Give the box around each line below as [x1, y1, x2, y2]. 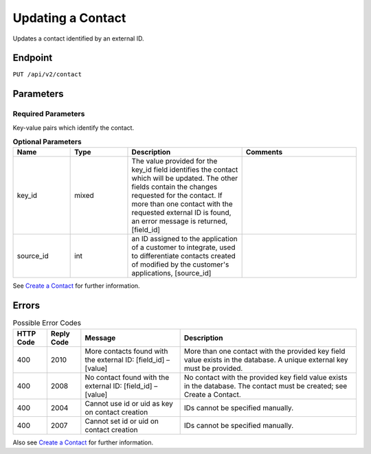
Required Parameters [12, 109, 85, 119]
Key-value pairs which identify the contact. [12, 124, 134, 132]
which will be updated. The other [131, 174, 238, 183]
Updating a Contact [12, 10, 126, 25]
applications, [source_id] [131, 269, 212, 278]
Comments [245, 148, 283, 157]
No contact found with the [85, 372, 170, 382]
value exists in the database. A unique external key [183, 354, 348, 364]
